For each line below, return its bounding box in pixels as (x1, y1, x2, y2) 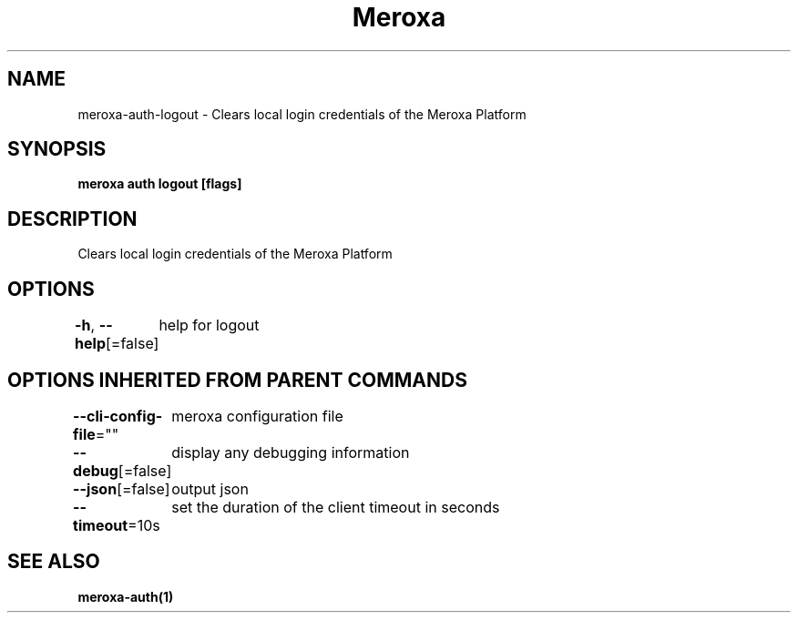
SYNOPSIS (7, 137, 107, 161)
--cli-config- (73, 406, 163, 425)
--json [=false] (73, 479, 170, 498)
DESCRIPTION (7, 207, 138, 230)
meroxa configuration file (171, 406, 343, 425)
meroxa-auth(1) (77, 588, 174, 605)
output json (171, 479, 249, 498)
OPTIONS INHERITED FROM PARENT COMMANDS (7, 368, 467, 391)
